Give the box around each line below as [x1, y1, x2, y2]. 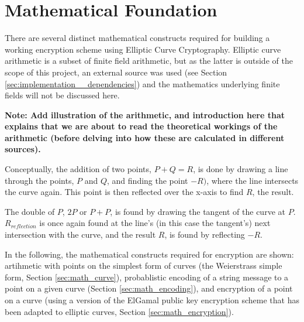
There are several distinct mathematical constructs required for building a [5, 32, 270, 44]
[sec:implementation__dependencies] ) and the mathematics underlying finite [5, 77, 280, 90]
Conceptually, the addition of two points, [5, 163, 151, 175]
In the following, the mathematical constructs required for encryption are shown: [5, 248, 294, 260]
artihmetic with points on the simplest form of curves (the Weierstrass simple [5, 259, 282, 272]
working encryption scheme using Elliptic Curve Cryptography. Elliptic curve [5, 43, 281, 55]
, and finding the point [107, 174, 188, 186]
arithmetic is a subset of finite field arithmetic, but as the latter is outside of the [5, 54, 293, 67]
